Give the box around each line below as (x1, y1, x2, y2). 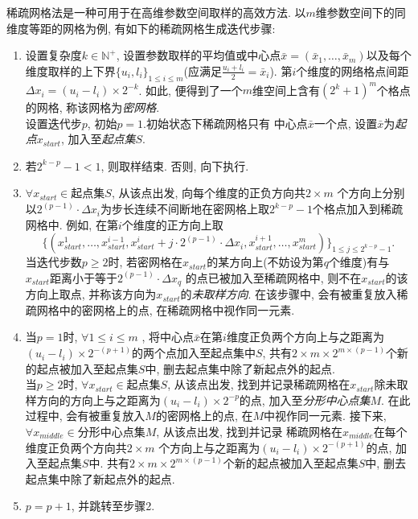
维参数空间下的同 (315, 4, 406, 20)
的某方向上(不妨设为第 (207, 253, 324, 270)
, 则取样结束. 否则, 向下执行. (100, 157, 249, 174)
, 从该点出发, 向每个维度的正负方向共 (111, 184, 306, 201)
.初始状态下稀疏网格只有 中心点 (143, 114, 308, 131)
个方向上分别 (337, 184, 405, 201)
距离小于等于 (49, 269, 117, 286)
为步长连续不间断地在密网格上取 (100, 200, 270, 217)
